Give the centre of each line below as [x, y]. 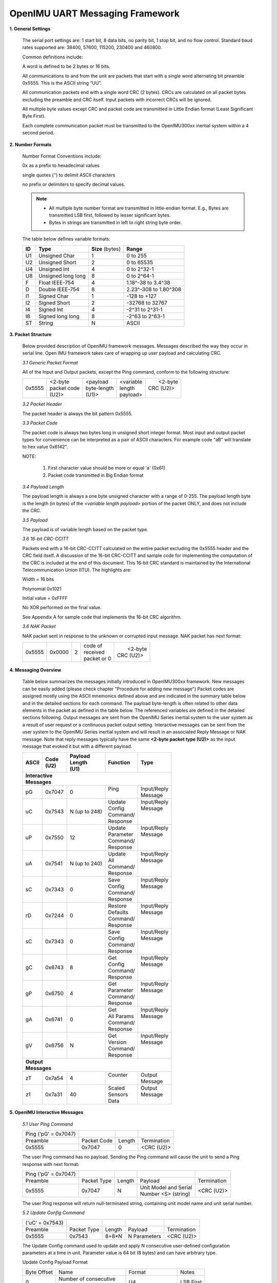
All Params [121, 1016]
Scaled [116, 1088]
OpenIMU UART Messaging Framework [95, 13]
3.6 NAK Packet [39, 627]
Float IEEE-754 [56, 282]
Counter [118, 1075]
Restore [117, 906]
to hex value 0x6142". [45, 447]
